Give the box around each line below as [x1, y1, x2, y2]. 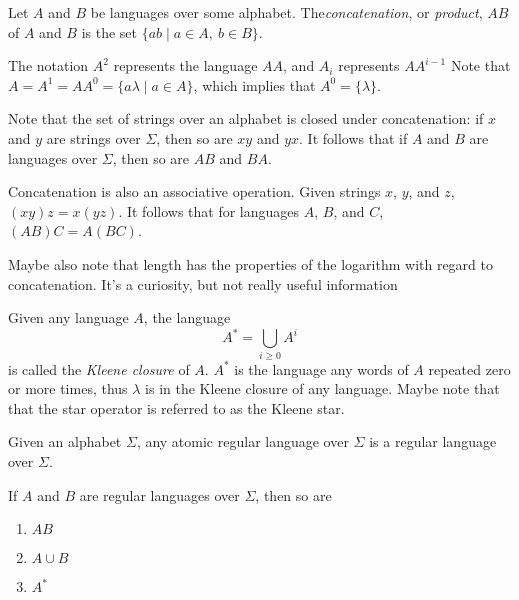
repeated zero [428, 358, 511, 379]
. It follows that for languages [118, 200, 300, 221]
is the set [81, 21, 138, 42]
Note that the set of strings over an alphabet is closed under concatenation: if [8, 108, 484, 129]
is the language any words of [234, 358, 409, 379]
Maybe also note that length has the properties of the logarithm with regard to [8, 253, 494, 274]
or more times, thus [8, 378, 128, 399]
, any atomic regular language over [136, 431, 349, 452]
